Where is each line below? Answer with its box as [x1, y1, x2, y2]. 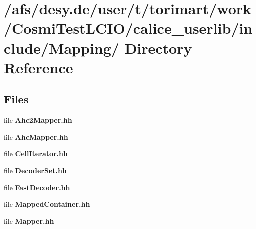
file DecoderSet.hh [4, 165, 67, 175]
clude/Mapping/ [4, 37, 119, 58]
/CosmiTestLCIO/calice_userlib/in [4, 18, 253, 38]
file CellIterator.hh [4, 148, 68, 159]
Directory [124, 37, 192, 58]
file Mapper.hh [4, 215, 54, 226]
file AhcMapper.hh [4, 131, 68, 142]
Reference [4, 57, 73, 77]
